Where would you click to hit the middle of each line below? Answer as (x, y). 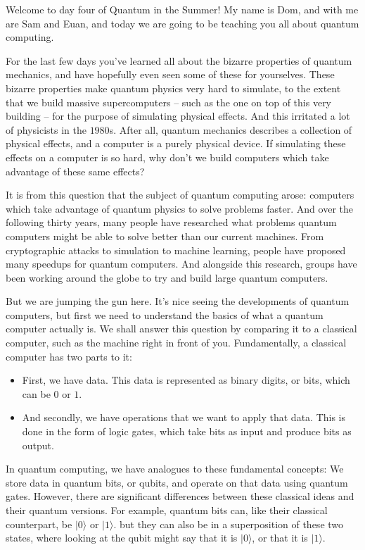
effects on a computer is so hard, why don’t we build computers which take (167, 157)
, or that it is (280, 538)
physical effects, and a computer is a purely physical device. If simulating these (176, 143)
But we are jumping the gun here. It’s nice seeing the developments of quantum (178, 301)
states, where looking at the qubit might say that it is (122, 538)
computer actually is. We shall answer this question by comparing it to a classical (181, 329)
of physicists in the (46, 129)
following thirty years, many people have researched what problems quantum (171, 222)
